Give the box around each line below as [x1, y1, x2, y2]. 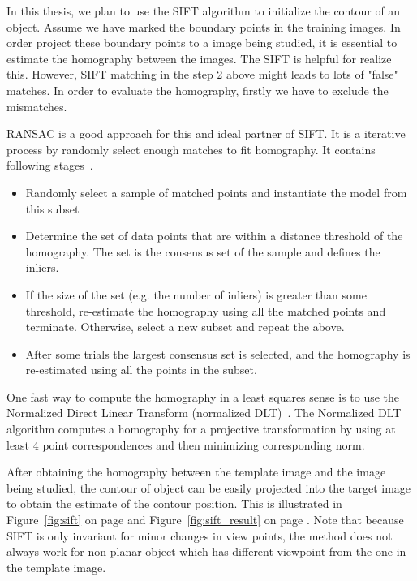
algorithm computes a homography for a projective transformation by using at [6, 420, 396, 437]
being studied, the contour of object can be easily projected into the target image [6, 479, 411, 496]
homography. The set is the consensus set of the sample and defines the [25, 243, 380, 260]
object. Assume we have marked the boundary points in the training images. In [6, 18, 401, 35]
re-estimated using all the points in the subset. [25, 361, 257, 378]
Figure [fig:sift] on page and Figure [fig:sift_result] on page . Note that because [6, 511, 404, 528]
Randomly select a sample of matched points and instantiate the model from [25, 183, 407, 200]
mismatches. [6, 97, 67, 114]
